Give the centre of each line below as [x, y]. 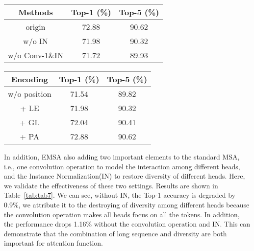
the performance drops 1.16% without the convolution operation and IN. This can [127, 224]
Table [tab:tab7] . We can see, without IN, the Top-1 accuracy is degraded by [120, 195]
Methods [36, 12]
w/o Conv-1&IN [36, 55]
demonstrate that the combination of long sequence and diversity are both [115, 233]
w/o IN [36, 41]
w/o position [30, 94]
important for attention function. [53, 243]
